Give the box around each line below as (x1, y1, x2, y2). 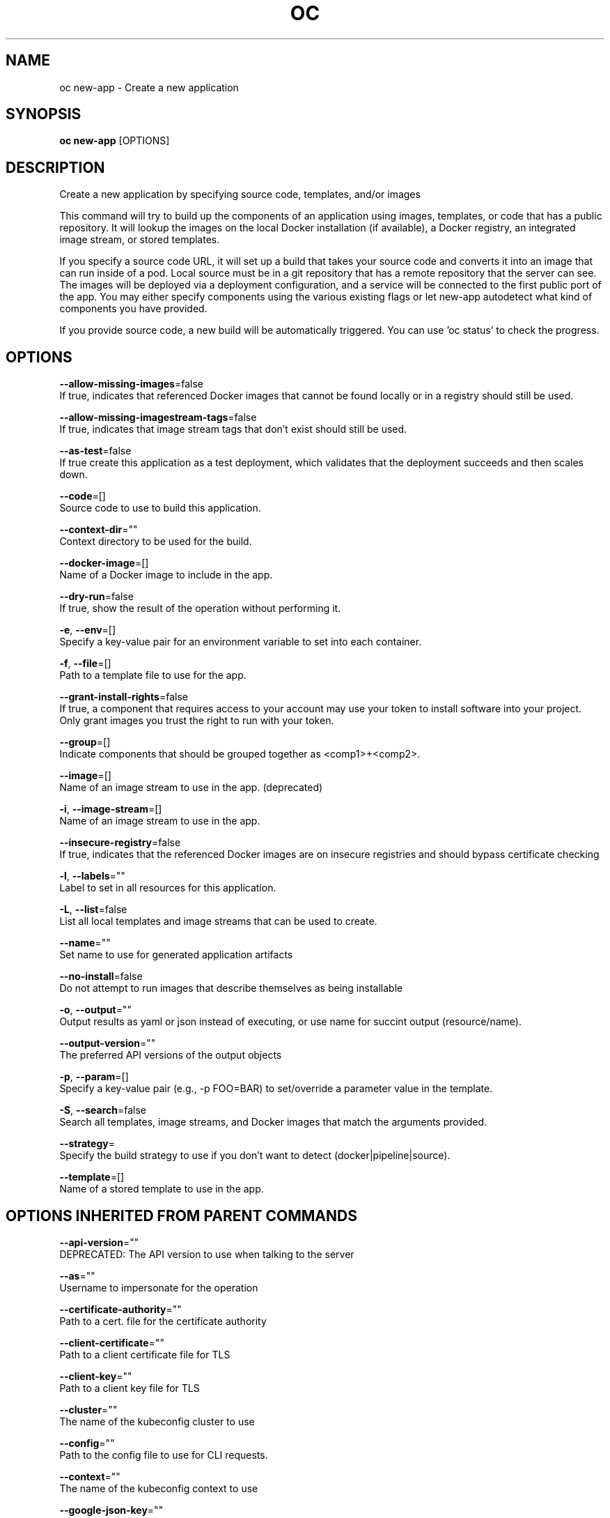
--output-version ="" (59, 1037, 156, 1050)
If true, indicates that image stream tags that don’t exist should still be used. (59, 423, 407, 436)
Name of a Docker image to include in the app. (59, 569, 273, 581)
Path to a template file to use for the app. (59, 669, 247, 682)
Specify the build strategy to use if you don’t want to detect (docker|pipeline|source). (59, 1149, 451, 1162)
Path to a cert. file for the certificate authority (59, 1314, 267, 1327)
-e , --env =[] (59, 624, 116, 636)
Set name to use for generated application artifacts (59, 949, 293, 961)
